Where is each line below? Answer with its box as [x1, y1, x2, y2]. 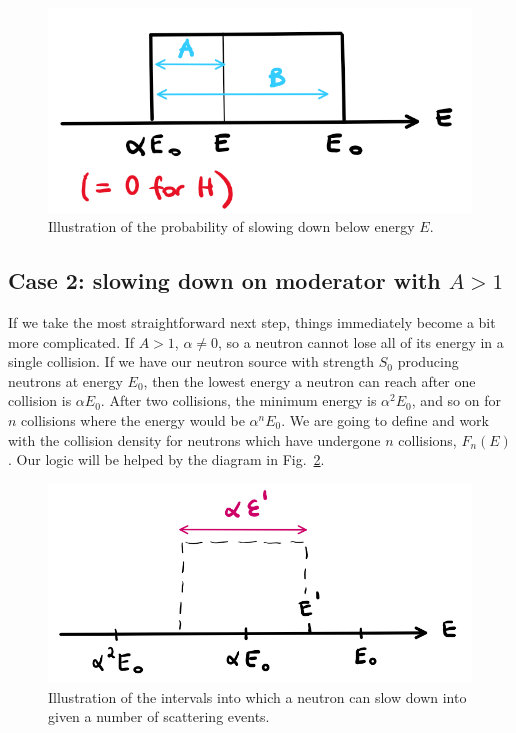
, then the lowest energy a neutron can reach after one [143, 370, 476, 391]
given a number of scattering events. [48, 706, 270, 727]
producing [397, 351, 459, 372]
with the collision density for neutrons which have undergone [8, 429, 381, 450]
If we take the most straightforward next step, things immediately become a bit [8, 312, 496, 333]
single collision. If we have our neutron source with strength [8, 351, 375, 372]
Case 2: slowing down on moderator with [8, 265, 441, 296]
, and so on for [411, 390, 501, 411]
